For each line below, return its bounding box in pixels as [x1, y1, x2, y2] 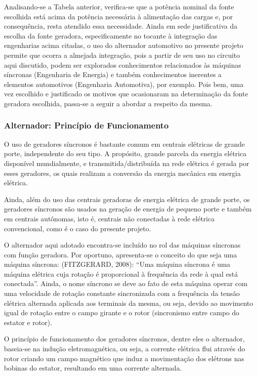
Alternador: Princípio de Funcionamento [4, 119, 169, 131]
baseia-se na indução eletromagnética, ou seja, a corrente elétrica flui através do [4, 343, 245, 354]
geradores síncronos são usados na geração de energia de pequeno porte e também [4, 204, 252, 214]
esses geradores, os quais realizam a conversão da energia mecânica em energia [4, 167, 241, 178]
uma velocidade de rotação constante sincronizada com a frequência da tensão [4, 288, 240, 298]
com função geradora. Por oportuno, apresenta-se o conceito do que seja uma [4, 249, 237, 259]
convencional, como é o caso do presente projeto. [4, 223, 151, 233]
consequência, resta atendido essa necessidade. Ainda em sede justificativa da [4, 21, 237, 31]
